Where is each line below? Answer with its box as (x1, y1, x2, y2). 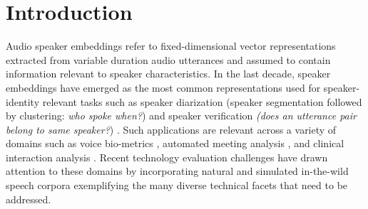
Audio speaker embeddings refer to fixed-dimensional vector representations (6, 38, 336, 53)
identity (6, 94, 40, 109)
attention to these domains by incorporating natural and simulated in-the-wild (6, 164, 349, 178)
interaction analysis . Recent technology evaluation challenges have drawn (6, 149, 328, 164)
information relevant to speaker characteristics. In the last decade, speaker (6, 66, 331, 81)
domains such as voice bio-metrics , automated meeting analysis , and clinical (6, 136, 344, 151)
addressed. (6, 191, 51, 206)
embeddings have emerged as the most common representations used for (6, 80, 321, 95)
